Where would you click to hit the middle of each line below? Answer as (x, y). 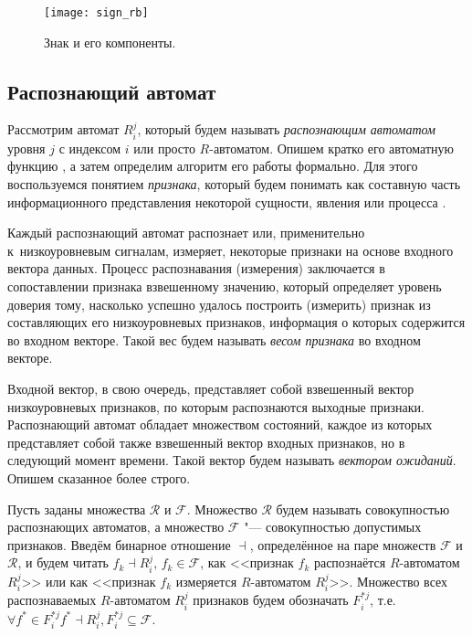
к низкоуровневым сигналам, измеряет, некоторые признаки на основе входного (231, 250)
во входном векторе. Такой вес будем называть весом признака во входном (214, 339)
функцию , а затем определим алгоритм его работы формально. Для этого (213, 166)
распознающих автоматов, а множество (116, 527)
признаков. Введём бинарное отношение (119, 544)
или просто (164, 148)
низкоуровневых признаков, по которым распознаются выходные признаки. (216, 406)
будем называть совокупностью (363, 509)
